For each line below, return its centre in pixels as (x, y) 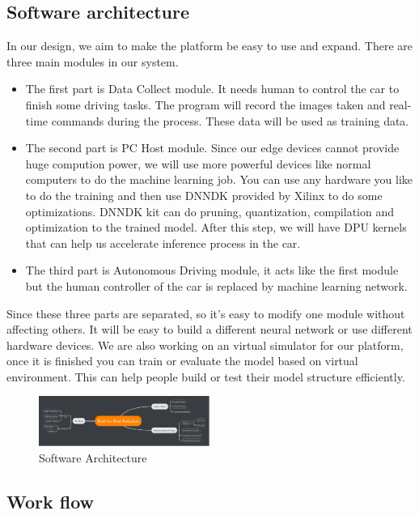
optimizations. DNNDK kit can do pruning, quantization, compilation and (209, 211)
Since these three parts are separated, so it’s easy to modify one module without (206, 313)
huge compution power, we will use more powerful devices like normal (198, 163)
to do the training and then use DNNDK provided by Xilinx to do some (204, 195)
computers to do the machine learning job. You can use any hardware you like (219, 179)
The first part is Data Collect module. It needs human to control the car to (212, 89)
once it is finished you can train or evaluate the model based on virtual (182, 361)
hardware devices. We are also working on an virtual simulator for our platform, (205, 345)
